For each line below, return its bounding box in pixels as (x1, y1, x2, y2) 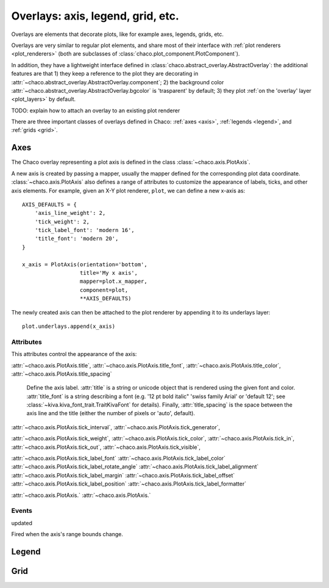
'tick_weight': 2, (34, 218, 90, 225)
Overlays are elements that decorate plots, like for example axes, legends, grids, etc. (11, 31, 224, 38)
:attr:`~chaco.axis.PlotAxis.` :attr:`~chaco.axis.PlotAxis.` (11, 492, 151, 499)
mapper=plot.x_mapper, (79, 278, 147, 285)
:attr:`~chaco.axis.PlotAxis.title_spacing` (11, 370, 112, 377)
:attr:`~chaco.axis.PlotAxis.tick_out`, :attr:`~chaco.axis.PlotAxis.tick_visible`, (11, 443, 201, 451)
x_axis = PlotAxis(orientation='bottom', (22, 261, 147, 268)
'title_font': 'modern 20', (34, 235, 119, 242)
